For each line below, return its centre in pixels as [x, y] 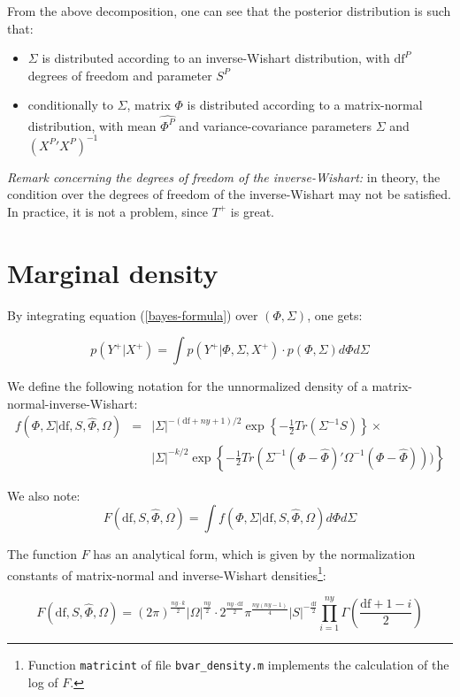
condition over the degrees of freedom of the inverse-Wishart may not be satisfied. [229, 194]
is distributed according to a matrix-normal [305, 105]
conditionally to [70, 105]
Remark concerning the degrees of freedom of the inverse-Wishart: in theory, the [224, 176]
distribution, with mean [92, 125]
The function [42, 554]
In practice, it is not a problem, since [107, 211]
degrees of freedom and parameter [120, 75]
